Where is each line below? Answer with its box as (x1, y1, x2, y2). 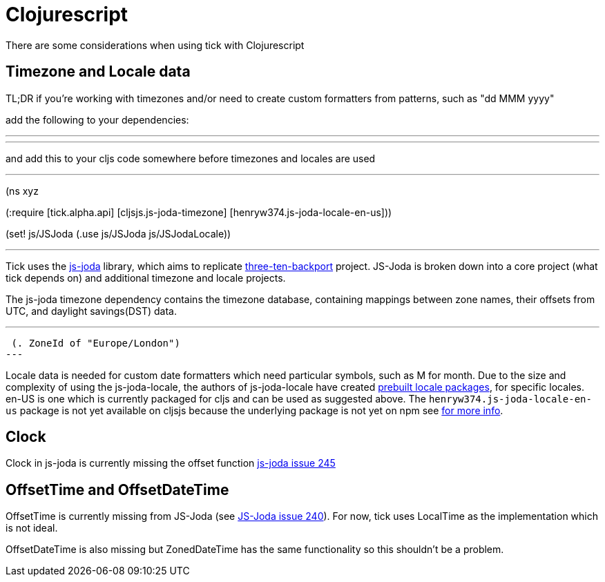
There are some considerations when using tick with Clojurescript (6, 39, 305, 51)
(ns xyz (6, 184, 39, 197)
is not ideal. (6, 522, 58, 534)
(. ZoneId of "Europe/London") (11, 337, 180, 349)
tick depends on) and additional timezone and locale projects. (6, 271, 286, 284)
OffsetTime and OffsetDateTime (6, 481, 229, 498)
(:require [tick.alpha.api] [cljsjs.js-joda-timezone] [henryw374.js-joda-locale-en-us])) (6, 206, 392, 218)
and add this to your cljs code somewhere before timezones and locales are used (6, 152, 376, 164)
